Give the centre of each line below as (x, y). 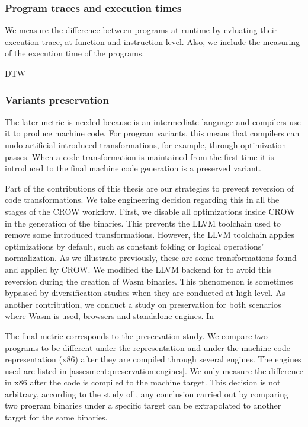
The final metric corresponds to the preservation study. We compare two (136, 335)
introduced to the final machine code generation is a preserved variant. (133, 168)
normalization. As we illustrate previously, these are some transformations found (151, 258)
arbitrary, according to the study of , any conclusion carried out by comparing (147, 393)
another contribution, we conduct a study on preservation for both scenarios (143, 304)
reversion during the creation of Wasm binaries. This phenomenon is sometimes (149, 281)
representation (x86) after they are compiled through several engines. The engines (153, 359)
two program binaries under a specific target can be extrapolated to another (143, 405)
